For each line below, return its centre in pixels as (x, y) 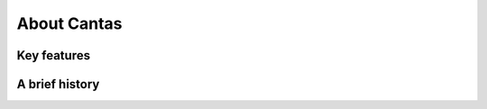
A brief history (58, 84)
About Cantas (69, 23)
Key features (53, 55)
